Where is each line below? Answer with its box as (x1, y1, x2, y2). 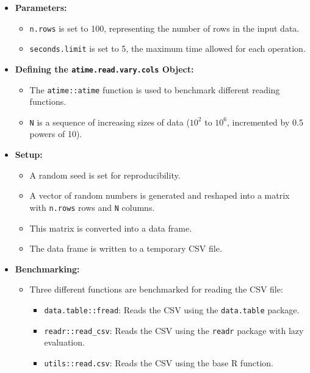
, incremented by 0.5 (227, 115, 303, 128)
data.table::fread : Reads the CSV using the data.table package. (44, 303, 300, 316)
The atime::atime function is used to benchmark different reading (29, 83, 280, 96)
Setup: (15, 148, 43, 161)
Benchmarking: (15, 262, 80, 275)
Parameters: (15, 1, 67, 13)
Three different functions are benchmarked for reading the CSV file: (29, 283, 283, 296)
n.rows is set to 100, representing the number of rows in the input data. (29, 21, 300, 34)
